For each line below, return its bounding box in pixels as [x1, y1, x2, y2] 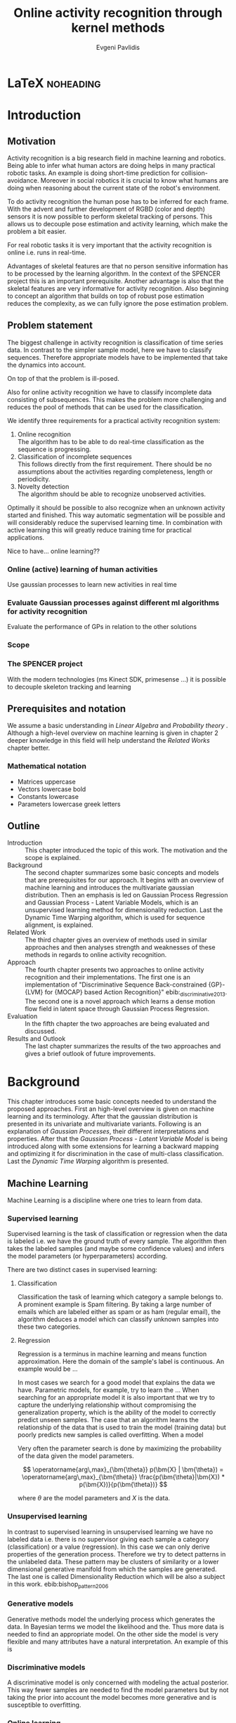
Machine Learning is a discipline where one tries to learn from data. [7, 1196, 203, 1204]
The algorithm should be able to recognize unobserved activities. [17, 490, 206, 498]
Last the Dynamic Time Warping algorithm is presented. [7, 1157, 169, 1166]
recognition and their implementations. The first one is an [25, 973, 191, 982]
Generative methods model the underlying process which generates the [7, 1615, 216, 1623]
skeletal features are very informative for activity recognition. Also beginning [7, 284, 229, 292]
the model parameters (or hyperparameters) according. [7, 1252, 168, 1261]
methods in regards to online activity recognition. [25, 951, 167, 959]
